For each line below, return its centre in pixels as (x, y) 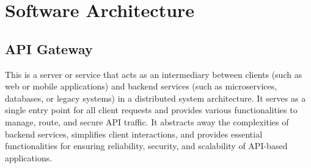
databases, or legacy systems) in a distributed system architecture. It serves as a (155, 98)
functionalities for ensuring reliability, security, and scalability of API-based (146, 146)
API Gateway (49, 48)
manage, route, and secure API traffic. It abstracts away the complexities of (147, 121)
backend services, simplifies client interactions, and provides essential (134, 134)
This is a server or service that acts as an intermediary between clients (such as (154, 74)
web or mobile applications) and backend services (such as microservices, (141, 86)
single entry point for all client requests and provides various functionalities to (151, 110)
